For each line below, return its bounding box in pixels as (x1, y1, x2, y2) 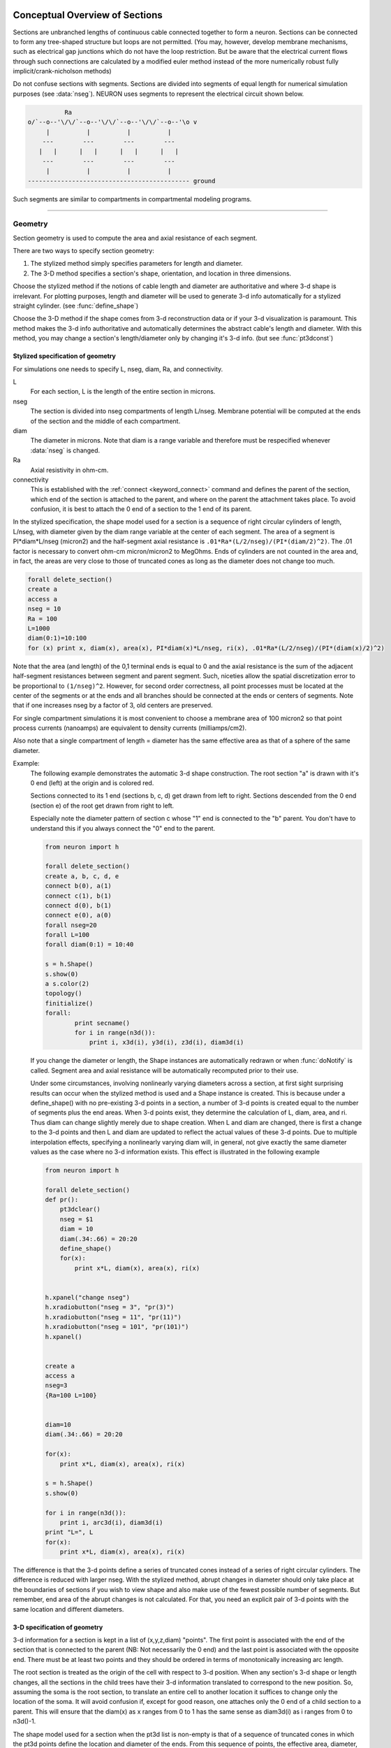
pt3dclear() (59, 1205, 101, 1213)
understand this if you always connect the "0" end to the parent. (30, 824, 216, 832)
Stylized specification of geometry (13, 352, 117, 360)
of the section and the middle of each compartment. (30, 417, 181, 425)
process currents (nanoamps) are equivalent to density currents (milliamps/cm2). (13, 724, 247, 732)
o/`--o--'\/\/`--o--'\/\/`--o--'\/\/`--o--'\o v (27, 118, 198, 126)
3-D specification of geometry (13, 1623, 103, 1631)
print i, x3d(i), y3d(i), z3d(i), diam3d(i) (89, 1038, 244, 1047)
